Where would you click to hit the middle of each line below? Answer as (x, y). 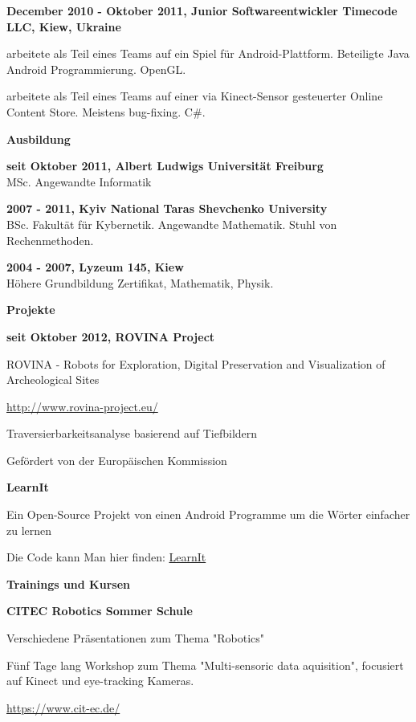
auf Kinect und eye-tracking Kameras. (100, 681)
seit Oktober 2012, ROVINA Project (111, 336)
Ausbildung (39, 139)
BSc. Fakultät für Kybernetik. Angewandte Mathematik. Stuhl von (172, 224)
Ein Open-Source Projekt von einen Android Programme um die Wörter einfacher (208, 514)
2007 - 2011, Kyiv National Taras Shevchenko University (167, 208)
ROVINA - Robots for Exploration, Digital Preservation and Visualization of (196, 363)
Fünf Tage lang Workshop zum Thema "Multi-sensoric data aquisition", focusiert (205, 665)
